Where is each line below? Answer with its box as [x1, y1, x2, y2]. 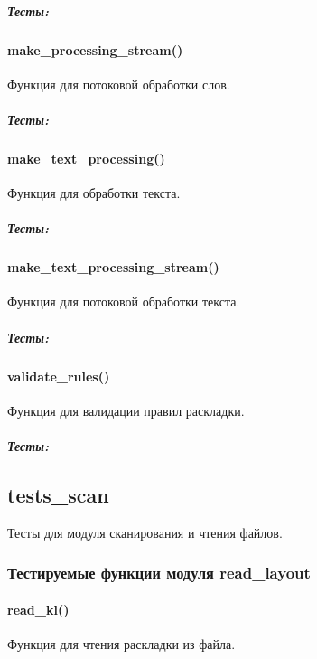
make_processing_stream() [7, 40, 183, 59]
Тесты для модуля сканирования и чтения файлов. [7, 522, 283, 541]
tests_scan [7, 481, 109, 509]
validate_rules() [7, 366, 110, 385]
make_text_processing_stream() [7, 258, 219, 277]
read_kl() [7, 599, 70, 618]
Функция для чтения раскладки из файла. [7, 635, 236, 654]
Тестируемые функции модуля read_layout [7, 561, 311, 584]
